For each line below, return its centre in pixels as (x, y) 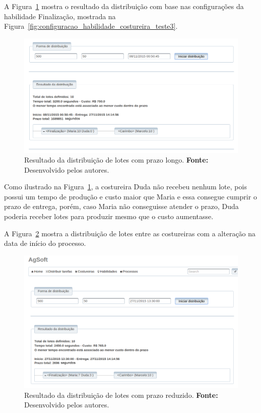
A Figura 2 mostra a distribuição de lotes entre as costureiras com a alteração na (130, 233)
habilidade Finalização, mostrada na (60, 16)
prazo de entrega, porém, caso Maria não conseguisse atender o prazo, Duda (121, 206)
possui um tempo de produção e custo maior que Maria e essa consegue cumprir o (130, 196)
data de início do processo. (45, 243)
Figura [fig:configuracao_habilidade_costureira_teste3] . (91, 26)
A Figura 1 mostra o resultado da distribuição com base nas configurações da (124, 6)
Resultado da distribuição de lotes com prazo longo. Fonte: (116, 160)
